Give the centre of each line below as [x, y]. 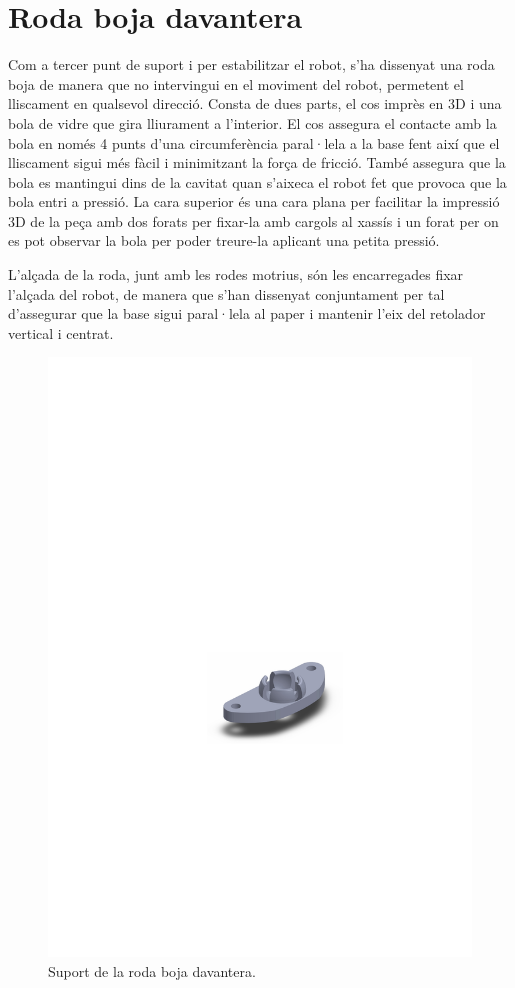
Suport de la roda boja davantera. [152, 970]
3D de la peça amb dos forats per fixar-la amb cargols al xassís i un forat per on [253, 220]
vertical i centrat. [61, 332]
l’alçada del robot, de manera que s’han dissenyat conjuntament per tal [226, 293]
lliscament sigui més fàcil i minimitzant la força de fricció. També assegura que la [257, 162]
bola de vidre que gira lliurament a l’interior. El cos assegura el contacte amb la [252, 122]
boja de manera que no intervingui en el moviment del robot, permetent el [236, 83]
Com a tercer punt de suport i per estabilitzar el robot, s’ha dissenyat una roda [251, 64]
